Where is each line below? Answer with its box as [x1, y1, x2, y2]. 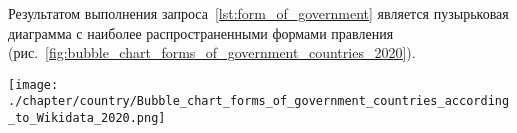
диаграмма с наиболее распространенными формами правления [8, 22, 394, 43]
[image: [8, 77, 59, 92]
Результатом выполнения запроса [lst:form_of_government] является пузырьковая [8, 3, 509, 23]
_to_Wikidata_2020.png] [8, 111, 166, 126]
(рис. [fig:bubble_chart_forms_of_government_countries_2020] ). [8, 42, 416, 63]
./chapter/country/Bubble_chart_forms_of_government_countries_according [8, 94, 510, 109]
